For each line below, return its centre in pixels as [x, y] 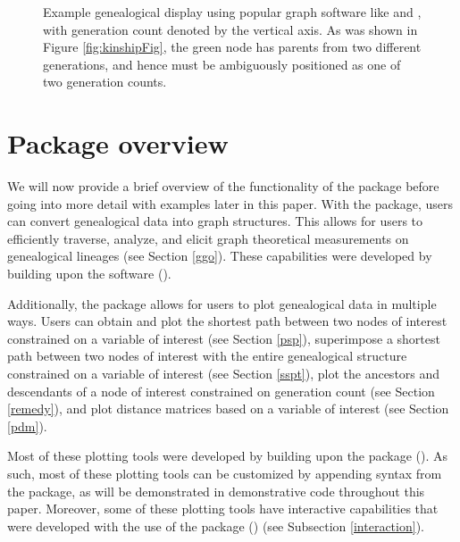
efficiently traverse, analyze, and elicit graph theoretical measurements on [208, 238]
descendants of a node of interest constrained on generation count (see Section [221, 391]
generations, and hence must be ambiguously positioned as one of [222, 64]
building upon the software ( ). [89, 274]
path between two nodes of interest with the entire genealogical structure [207, 356]
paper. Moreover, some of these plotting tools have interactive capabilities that [223, 509]
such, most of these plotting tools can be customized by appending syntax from [225, 473]
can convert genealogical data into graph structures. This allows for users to [215, 221]
